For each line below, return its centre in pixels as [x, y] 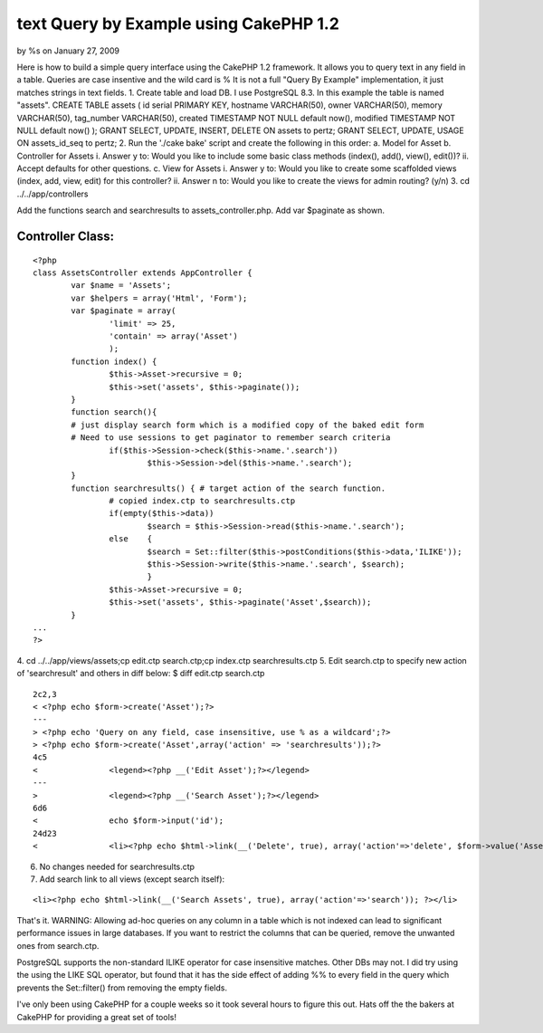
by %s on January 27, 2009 [68, 51]
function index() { [114, 361]
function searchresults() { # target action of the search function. [229, 488]
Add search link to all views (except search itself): [132, 879]
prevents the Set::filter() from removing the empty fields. [122, 988]
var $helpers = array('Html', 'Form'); [159, 298]
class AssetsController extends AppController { [143, 273]
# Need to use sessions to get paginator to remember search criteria [231, 438]
